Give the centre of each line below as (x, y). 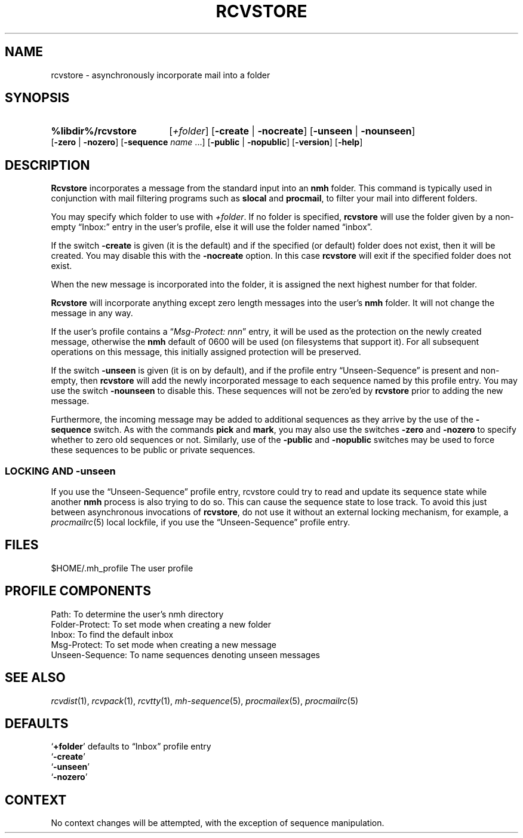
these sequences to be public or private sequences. (153, 450)
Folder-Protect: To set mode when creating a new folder (161, 624)
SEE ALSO (35, 678)
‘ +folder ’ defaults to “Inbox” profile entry (131, 747)
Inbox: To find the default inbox (112, 634)
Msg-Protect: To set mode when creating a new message (164, 644)
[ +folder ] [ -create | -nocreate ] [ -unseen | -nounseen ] (292, 131)
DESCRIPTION (47, 165)
